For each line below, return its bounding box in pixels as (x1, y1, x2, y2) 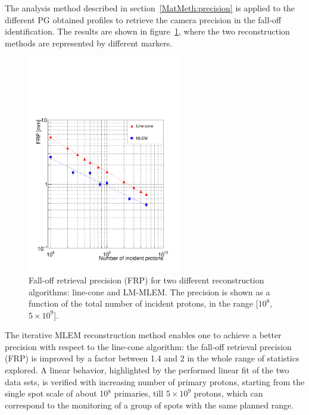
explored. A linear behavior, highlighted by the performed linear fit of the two (5, 364, 289, 376)
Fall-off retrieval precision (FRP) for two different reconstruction (29, 273, 264, 286)
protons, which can (193, 387, 263, 400)
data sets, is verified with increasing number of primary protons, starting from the (5, 375, 305, 388)
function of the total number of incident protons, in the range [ (29, 297, 258, 310)
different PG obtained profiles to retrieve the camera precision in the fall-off (5, 13, 282, 26)
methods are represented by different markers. (5, 36, 173, 49)
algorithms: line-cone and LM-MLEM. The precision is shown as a (29, 285, 270, 298)
